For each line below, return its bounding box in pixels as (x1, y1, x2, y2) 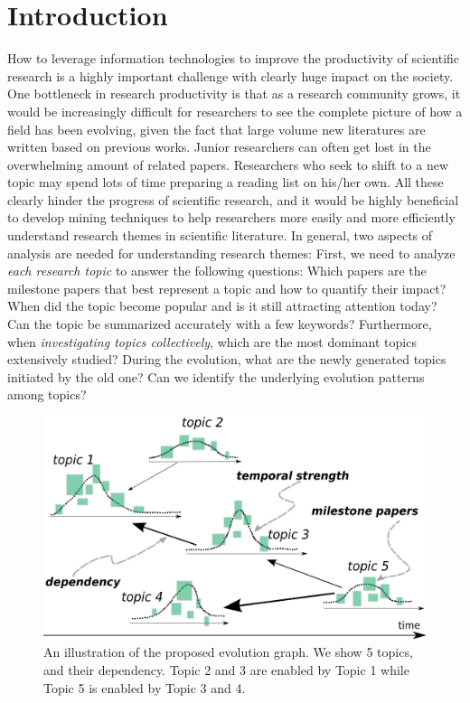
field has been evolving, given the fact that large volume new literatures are (7, 119, 426, 138)
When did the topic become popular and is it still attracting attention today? (7, 296, 437, 315)
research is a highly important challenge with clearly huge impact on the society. (7, 66, 454, 85)
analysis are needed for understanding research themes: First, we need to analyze (7, 243, 456, 262)
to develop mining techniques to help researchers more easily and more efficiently (7, 208, 456, 227)
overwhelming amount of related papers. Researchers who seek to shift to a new (7, 155, 448, 173)
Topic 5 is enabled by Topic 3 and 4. (43, 678, 246, 697)
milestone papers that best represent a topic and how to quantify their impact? (7, 278, 446, 297)
